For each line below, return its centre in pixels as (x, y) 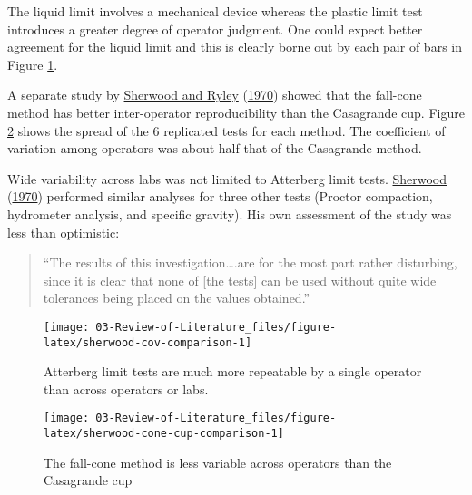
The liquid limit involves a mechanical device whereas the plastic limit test (215, 11)
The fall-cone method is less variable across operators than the (218, 462)
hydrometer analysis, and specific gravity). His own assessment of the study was (230, 214)
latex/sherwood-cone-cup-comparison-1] (164, 434)
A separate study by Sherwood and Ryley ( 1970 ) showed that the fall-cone (215, 95)
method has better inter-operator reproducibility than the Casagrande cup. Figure (236, 112)
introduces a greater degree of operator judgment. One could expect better (215, 29)
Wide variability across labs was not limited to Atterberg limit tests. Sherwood (227, 178)
